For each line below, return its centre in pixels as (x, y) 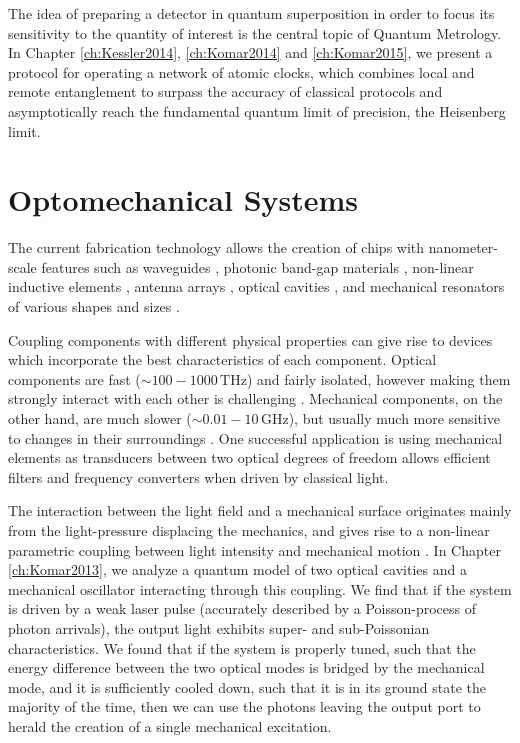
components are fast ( (74, 378)
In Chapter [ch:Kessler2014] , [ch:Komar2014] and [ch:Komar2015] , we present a (250, 52)
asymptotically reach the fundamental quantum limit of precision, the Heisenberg (257, 110)
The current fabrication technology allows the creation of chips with (216, 247)
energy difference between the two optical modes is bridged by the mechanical (246, 667)
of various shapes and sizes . (94, 306)
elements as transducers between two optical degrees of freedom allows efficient (249, 457)
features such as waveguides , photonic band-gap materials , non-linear (257, 266)
